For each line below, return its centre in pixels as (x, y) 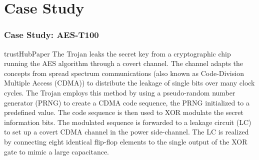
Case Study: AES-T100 (51, 35)
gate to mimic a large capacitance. (56, 151)
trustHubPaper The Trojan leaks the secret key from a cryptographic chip (117, 53)
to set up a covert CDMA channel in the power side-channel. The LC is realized (126, 132)
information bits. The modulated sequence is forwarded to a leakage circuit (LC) (128, 122)
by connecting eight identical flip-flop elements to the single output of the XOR (126, 141)
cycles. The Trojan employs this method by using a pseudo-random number (120, 92)
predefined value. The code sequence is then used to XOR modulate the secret (124, 112)
